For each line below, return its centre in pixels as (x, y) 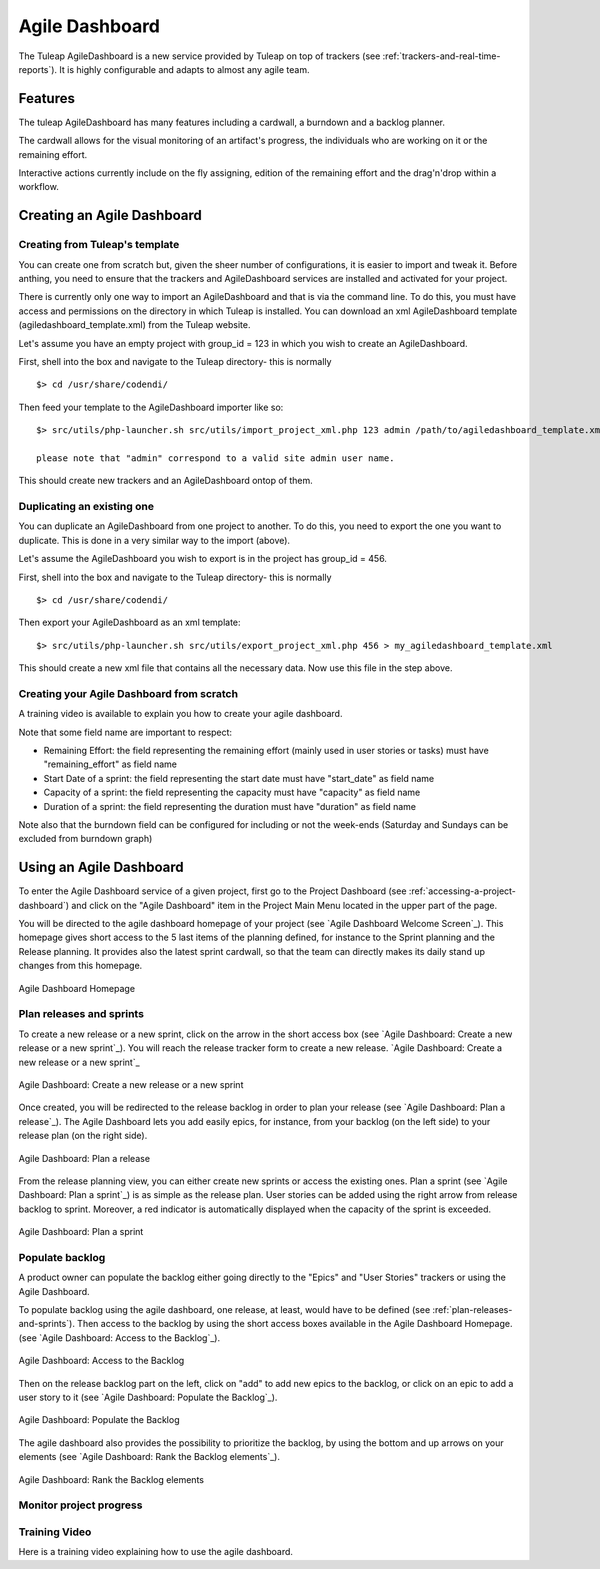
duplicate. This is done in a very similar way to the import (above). (154, 540)
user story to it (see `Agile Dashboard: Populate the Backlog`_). (148, 1397)
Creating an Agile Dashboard (110, 215)
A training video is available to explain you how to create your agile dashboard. (180, 714)
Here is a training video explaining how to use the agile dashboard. (156, 1552)
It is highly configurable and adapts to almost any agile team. (184, 69)
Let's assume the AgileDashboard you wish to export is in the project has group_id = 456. (202, 559)
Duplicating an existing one (86, 507)
